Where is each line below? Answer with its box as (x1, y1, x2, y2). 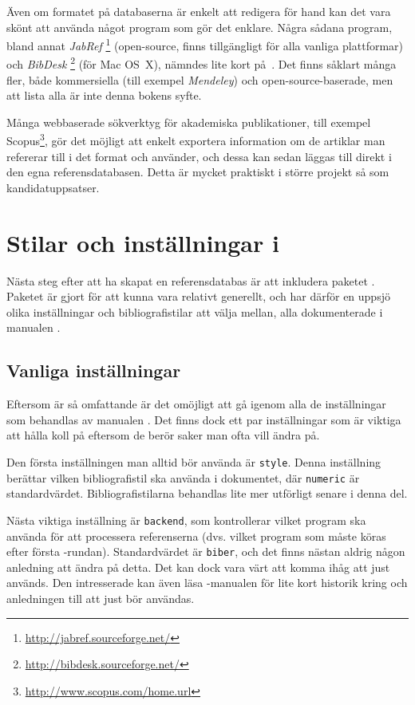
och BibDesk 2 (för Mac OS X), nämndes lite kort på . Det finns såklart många (6, 53, 397, 73)
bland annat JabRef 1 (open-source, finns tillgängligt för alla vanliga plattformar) (6, 35, 403, 53)
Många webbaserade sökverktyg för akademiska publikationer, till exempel (6, 113, 371, 130)
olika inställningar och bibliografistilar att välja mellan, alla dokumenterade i (6, 303, 383, 320)
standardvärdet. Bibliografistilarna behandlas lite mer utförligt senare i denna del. (6, 485, 408, 502)
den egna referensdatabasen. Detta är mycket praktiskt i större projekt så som (6, 163, 389, 180)
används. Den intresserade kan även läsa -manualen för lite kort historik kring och (6, 574, 408, 591)
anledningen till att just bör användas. (6, 589, 195, 606)
